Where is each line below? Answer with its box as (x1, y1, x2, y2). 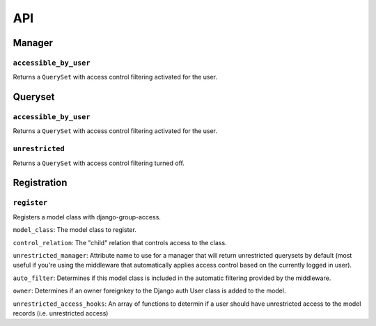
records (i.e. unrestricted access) (13, 309, 109, 317)
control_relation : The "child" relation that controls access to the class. (13, 238, 227, 247)
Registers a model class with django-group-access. (13, 212, 162, 221)
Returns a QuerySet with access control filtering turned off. (13, 159, 185, 167)
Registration (13, 177, 68, 189)
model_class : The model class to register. (13, 226, 137, 234)
